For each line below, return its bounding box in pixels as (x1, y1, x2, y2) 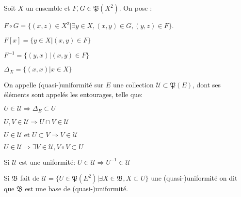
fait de (20, 173, 39, 183)
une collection (112, 80, 154, 90)
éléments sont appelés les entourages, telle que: (4, 89, 143, 99)
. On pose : (119, 3, 152, 13)
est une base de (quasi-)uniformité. (25, 183, 128, 194)
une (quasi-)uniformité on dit (151, 173, 238, 183)
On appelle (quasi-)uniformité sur (4, 80, 104, 90)
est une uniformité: (19, 156, 76, 167)
